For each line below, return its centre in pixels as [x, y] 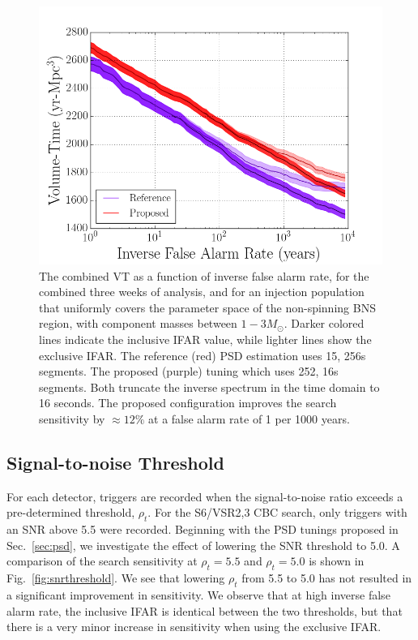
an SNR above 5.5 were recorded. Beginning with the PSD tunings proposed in [203, 529]
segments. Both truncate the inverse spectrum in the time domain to [209, 387]
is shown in [337, 561]
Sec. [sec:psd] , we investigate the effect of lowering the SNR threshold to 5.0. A [203, 545]
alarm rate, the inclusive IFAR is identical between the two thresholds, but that [205, 610]
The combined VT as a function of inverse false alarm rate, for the [204, 275]
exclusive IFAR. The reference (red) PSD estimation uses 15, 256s [203, 355]
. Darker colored [324, 323]
